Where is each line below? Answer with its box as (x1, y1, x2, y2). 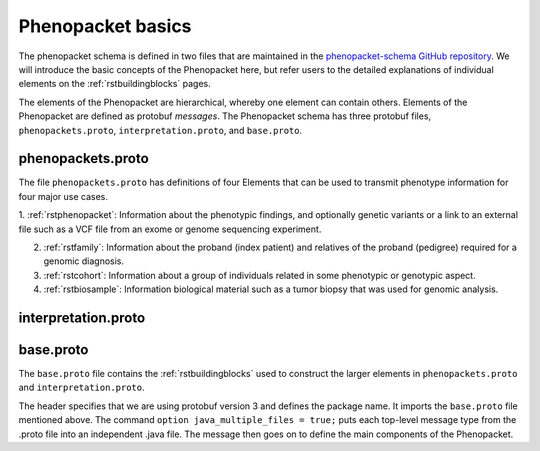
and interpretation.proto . (18, 381, 145, 394)
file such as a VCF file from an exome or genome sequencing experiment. (18, 223, 322, 235)
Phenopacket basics (18, 15, 192, 37)
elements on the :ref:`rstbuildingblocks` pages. (18, 78, 212, 90)
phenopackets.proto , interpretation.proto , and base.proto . (18, 124, 303, 136)
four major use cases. (18, 190, 109, 202)
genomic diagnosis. (43, 255, 125, 267)
